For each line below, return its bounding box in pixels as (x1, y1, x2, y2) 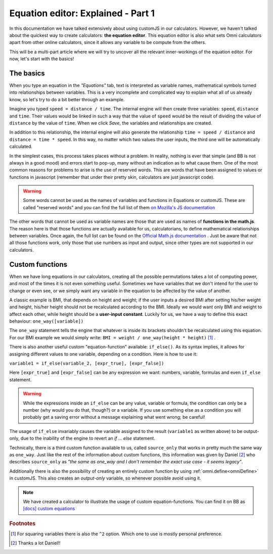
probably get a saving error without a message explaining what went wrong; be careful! (23, 414, 205, 420)
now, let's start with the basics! (9, 56, 74, 62)
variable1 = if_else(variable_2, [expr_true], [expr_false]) (9, 361, 164, 367)
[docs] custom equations (23, 505, 75, 511)
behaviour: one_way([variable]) (9, 318, 83, 324)
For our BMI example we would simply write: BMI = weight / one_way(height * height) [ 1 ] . (9, 334, 216, 340)
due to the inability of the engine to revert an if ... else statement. (20, 436, 155, 442)
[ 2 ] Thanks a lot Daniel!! (11, 540, 61, 546)
